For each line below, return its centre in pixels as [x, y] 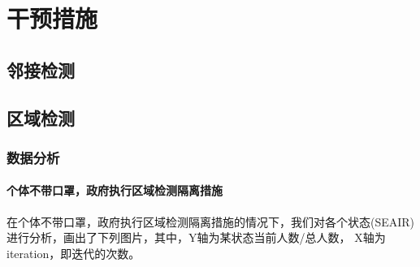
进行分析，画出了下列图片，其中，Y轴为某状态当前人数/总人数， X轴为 [196, 237]
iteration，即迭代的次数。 [74, 253]
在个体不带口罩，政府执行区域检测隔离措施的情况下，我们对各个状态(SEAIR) [211, 221]
